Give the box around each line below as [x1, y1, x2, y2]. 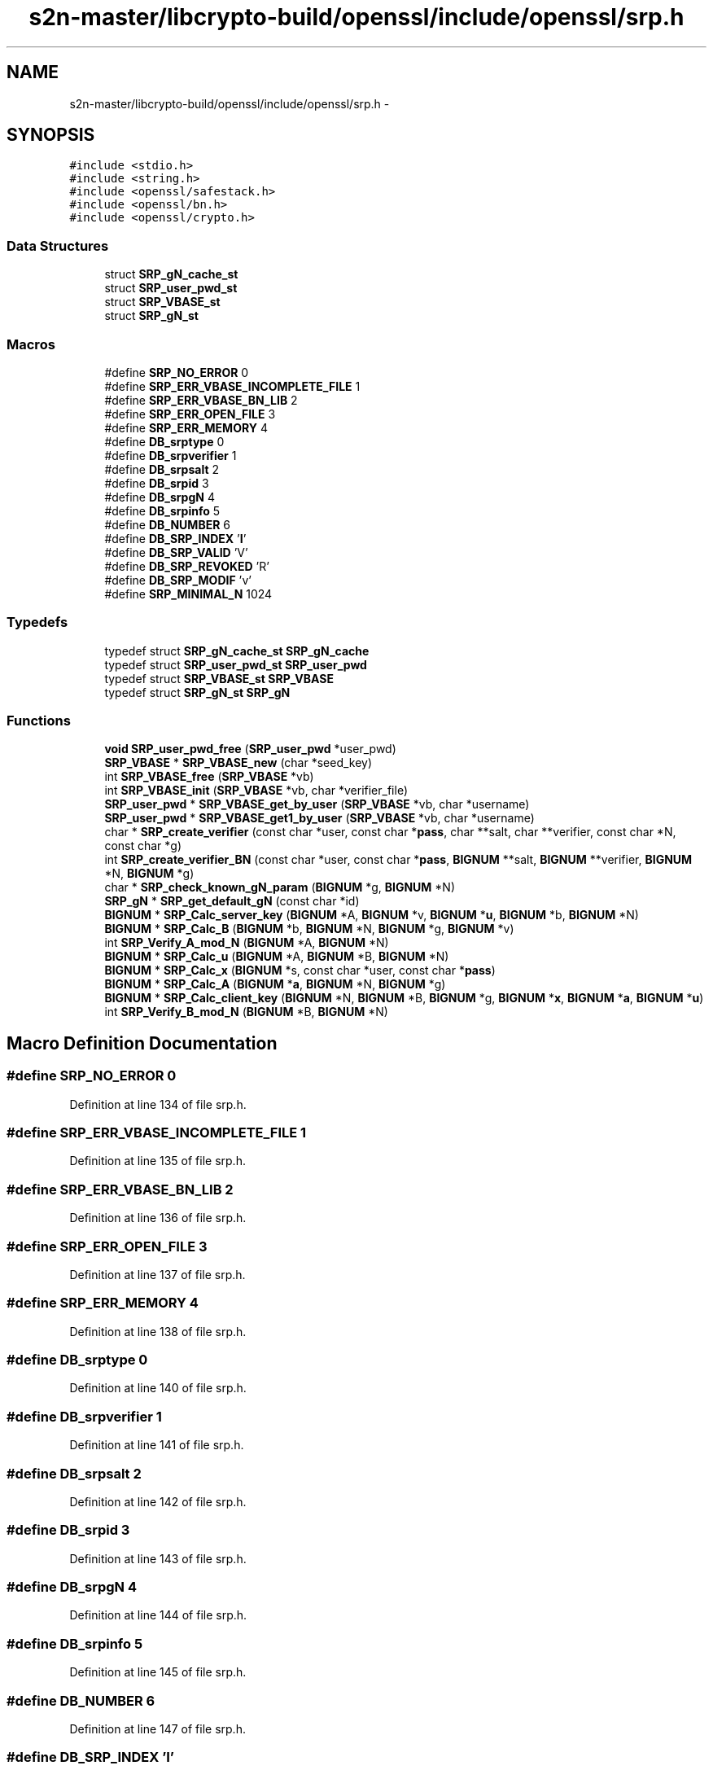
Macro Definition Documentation [7, 1032, 278, 1054]
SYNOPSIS [7, 125, 95, 146]
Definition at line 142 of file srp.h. [69, 1494, 247, 1509]
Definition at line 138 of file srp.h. [69, 1324, 247, 1338]
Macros [7, 335, 55, 353]
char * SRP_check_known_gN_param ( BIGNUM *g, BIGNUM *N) [104, 880, 456, 895]
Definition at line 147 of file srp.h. [69, 1721, 246, 1736]
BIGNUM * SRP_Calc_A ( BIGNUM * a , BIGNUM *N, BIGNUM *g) [104, 977, 446, 992]
